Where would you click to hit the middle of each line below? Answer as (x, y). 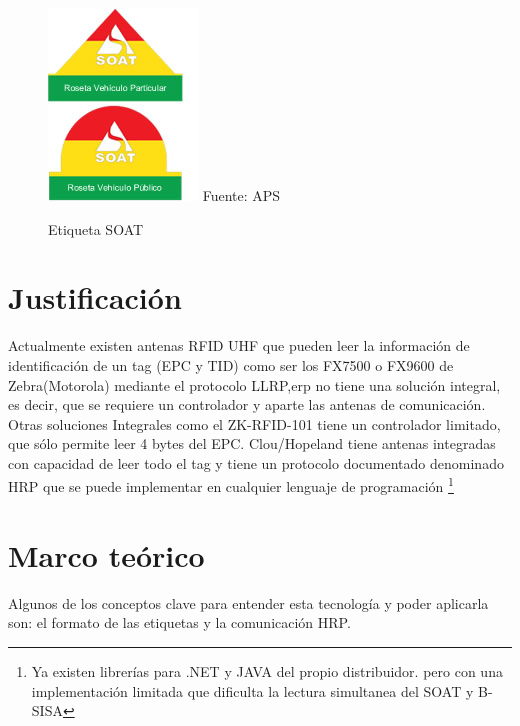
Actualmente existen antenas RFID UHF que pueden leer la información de (239, 345)
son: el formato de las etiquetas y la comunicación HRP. (179, 622)
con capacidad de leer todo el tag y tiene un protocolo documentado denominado (256, 462)
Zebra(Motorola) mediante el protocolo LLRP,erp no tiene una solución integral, (254, 384)
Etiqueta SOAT (96, 228)
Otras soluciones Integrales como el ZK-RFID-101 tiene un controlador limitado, (254, 423)
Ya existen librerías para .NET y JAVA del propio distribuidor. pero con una (267, 671)
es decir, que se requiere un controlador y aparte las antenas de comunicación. (247, 404)
